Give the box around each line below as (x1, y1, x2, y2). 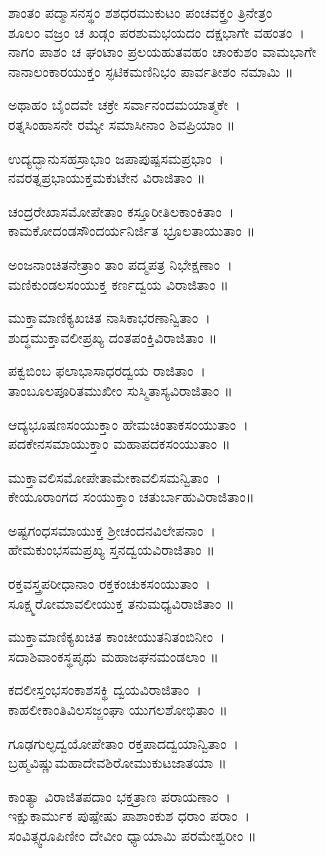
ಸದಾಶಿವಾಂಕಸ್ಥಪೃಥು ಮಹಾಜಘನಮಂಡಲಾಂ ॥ (8, 645, 219, 666)
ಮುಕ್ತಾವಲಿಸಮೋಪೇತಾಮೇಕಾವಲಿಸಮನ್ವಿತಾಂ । (8, 466, 221, 487)
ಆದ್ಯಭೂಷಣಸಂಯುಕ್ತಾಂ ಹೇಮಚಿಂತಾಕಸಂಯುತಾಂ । (8, 413, 249, 434)
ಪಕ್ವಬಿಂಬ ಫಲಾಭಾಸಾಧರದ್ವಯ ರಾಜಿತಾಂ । (8, 360, 206, 381)
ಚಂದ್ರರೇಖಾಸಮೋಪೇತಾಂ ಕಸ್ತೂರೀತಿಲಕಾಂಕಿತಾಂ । (8, 200, 234, 221)
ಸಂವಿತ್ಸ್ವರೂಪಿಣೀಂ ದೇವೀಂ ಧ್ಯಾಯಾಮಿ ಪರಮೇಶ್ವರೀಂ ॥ (8, 825, 257, 845)
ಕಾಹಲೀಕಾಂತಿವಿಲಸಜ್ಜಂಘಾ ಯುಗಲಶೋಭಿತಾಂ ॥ (8, 699, 228, 720)
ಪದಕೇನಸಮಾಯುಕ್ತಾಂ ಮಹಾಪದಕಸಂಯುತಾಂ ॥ (8, 433, 231, 454)
